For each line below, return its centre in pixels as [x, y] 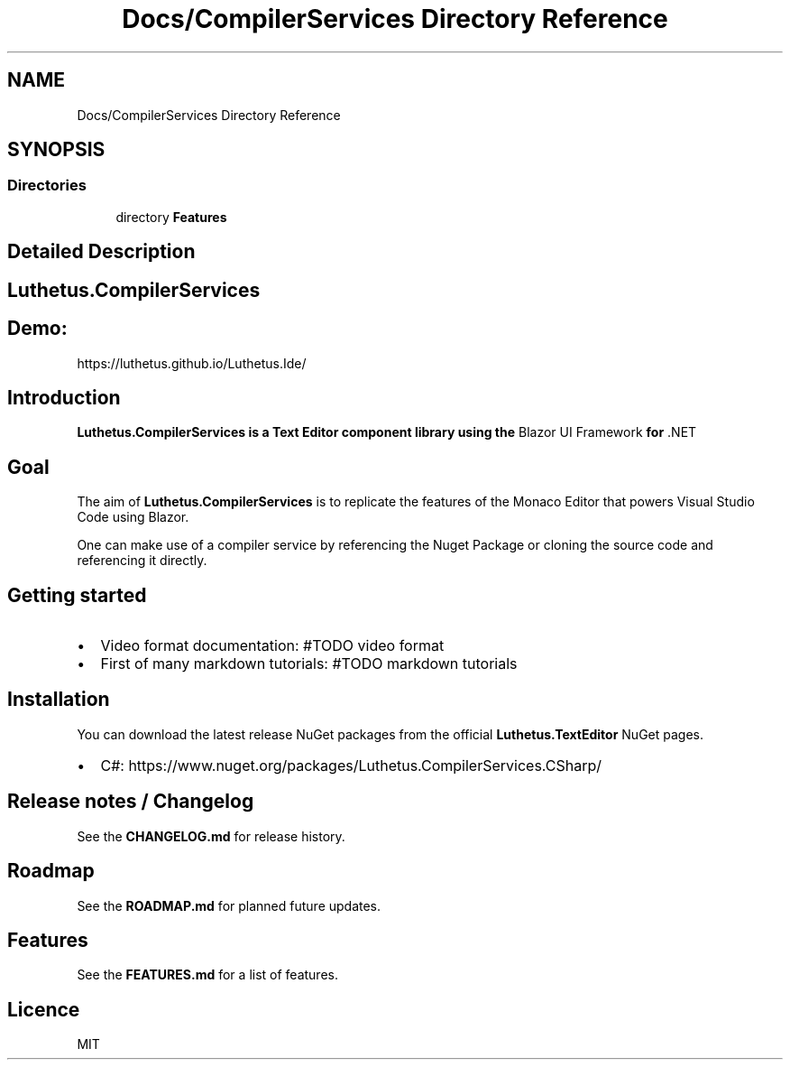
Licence [44, 1009]
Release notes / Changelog [131, 802]
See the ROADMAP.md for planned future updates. [229, 905]
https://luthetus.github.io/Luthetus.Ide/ [192, 363]
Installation [59, 700]
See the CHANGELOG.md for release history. [211, 836]
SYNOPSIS [56, 150]
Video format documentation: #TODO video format [272, 646]
